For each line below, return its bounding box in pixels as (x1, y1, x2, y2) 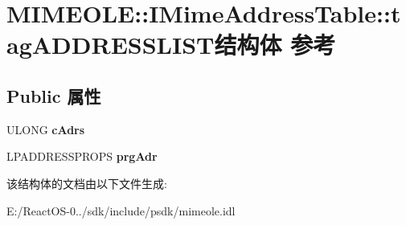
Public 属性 (6, 83, 101, 108)
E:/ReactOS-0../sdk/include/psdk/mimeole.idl (6, 202, 236, 219)
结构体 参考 (214, 28, 336, 61)
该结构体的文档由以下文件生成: (6, 174, 167, 191)
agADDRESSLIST (6, 28, 215, 61)
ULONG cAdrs (6, 121, 85, 137)
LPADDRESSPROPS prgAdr (6, 148, 158, 165)
